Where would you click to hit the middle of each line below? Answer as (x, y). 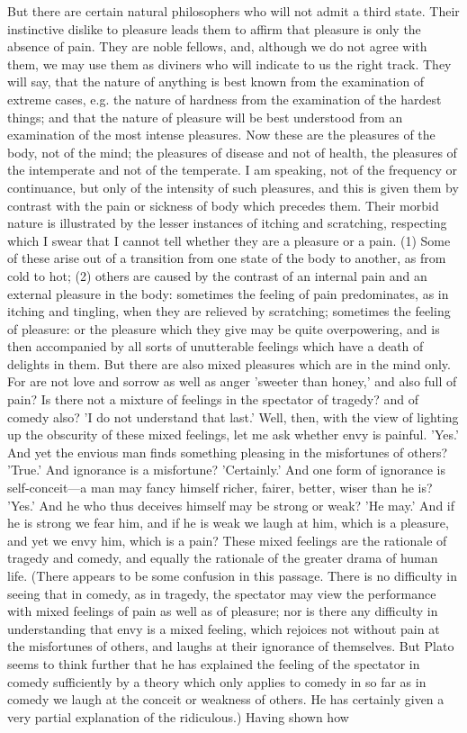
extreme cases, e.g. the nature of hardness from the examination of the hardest (225, 99)
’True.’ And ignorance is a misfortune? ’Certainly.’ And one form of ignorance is (227, 470)
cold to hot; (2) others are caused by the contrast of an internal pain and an (217, 275)
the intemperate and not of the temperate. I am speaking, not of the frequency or (232, 170)
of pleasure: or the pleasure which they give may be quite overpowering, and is (224, 328)
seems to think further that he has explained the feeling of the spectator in (214, 663)
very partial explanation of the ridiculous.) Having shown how (178, 716)
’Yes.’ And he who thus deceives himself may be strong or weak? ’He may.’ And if (231, 505)
